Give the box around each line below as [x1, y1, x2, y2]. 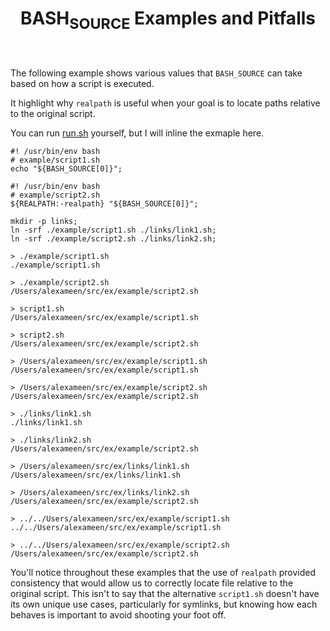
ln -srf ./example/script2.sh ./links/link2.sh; [10, 233, 217, 244]
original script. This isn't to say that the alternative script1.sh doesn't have [10, 587, 320, 599]
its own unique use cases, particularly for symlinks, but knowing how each [10, 598, 318, 610]
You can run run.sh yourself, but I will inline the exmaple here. [10, 127, 265, 139]
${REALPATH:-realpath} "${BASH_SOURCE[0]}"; [10, 198, 199, 209]
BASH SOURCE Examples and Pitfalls [20, 7, 316, 33]
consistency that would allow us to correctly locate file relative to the [10, 577, 294, 589]
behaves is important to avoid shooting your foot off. [10, 608, 227, 621]
